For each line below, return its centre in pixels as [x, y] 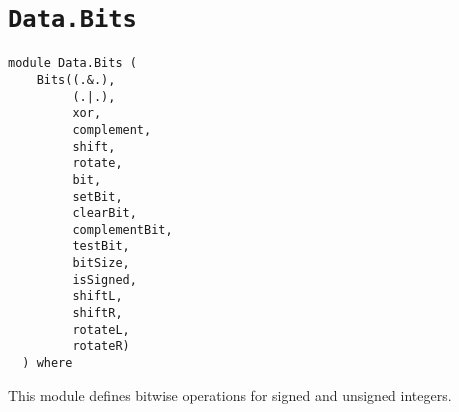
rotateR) [101, 346]
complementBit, [122, 229]
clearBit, [104, 213]
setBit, [97, 196]
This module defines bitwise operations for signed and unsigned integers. [230, 394]
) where [47, 363]
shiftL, [97, 296]
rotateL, [101, 329]
